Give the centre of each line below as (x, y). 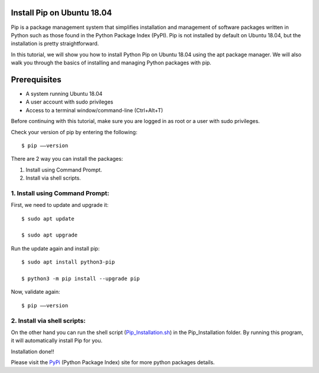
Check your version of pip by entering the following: (74, 132)
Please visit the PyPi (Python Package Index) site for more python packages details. (113, 362)
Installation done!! (32, 351)
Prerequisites (36, 80)
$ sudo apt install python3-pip (68, 262)
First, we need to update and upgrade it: (60, 205)
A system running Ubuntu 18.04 (64, 93)
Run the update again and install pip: (55, 248)
